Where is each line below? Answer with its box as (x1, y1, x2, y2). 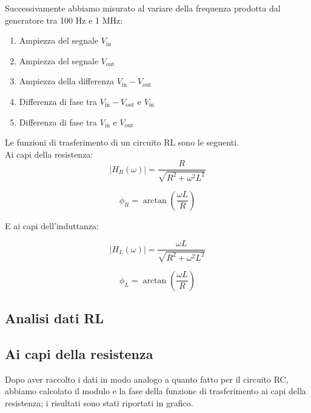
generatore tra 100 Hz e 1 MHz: (5, 13, 123, 26)
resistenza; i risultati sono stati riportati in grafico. (5, 397, 193, 409)
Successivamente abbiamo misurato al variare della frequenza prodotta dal (5, 2, 281, 14)
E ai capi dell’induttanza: (5, 219, 99, 232)
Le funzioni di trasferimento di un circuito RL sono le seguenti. (5, 136, 239, 149)
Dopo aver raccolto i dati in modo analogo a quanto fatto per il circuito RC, (5, 372, 289, 385)
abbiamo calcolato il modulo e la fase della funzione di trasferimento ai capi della (5, 384, 306, 397)
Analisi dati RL (5, 309, 104, 327)
